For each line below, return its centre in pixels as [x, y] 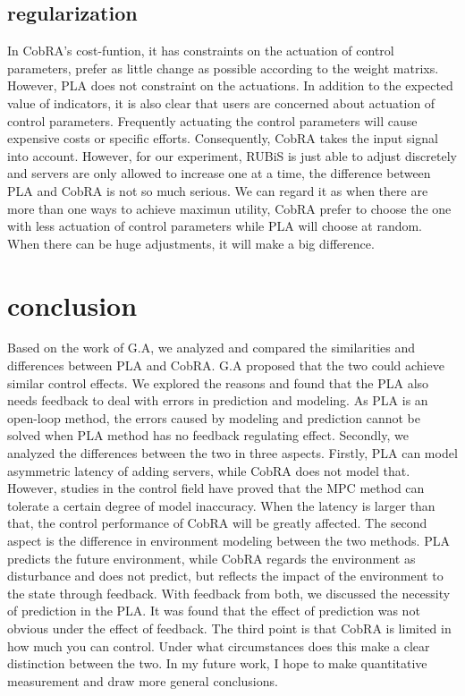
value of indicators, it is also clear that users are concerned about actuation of [221, 102]
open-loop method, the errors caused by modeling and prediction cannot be [214, 417]
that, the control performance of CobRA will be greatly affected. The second [217, 523]
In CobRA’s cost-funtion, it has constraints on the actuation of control [201, 51]
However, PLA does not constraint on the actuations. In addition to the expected [230, 85]
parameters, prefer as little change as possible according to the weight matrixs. [223, 68]
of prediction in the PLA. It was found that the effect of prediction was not [214, 611]
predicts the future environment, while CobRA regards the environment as [211, 558]
